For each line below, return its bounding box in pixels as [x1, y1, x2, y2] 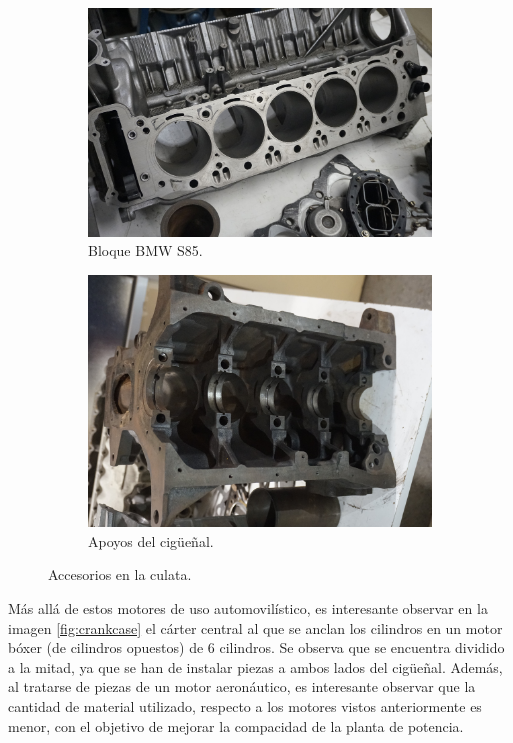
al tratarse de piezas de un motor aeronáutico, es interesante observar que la [8, 676, 476, 697]
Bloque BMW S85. [88, 240, 203, 261]
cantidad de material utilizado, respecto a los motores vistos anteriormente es [8, 695, 482, 716]
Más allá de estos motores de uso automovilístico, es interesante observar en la [8, 598, 488, 619]
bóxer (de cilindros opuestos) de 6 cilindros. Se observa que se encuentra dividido [8, 637, 505, 658]
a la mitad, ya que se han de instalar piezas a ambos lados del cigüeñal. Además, [8, 656, 503, 677]
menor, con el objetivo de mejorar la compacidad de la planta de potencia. [8, 715, 464, 736]
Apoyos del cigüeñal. [88, 530, 214, 551]
